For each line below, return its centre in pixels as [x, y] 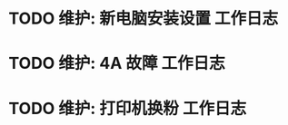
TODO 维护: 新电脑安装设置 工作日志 [144, 19]
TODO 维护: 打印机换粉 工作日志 [128, 108]
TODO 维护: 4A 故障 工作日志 [117, 63]
